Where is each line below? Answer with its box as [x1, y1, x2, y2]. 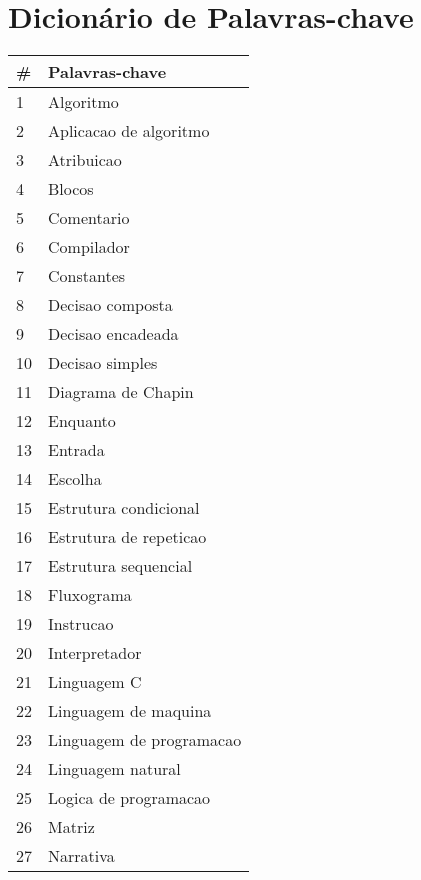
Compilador [48, 235, 130, 259]
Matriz [48, 815, 95, 839]
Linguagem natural [48, 757, 181, 781]
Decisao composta [48, 293, 173, 317]
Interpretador [48, 641, 142, 665]
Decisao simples [48, 351, 158, 375]
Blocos [48, 177, 94, 201]
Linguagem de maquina [48, 699, 212, 723]
